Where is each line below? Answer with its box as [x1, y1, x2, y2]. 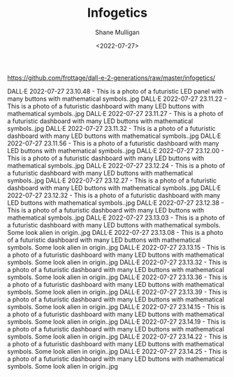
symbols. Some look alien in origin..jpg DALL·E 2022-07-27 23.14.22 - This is [7, 332, 228, 341]
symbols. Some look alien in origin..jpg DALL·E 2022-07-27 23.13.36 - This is [7, 273, 228, 281]
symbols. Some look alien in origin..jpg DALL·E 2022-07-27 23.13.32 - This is [7, 257, 228, 266]
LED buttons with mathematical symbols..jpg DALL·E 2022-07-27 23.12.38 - [7, 198, 224, 207]
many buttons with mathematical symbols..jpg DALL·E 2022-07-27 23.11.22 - [7, 94, 227, 103]
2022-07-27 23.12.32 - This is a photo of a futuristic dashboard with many [7, 191, 221, 199]
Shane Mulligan [95, 28, 140, 36]
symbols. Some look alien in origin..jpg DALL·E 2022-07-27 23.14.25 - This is [7, 347, 228, 355]
